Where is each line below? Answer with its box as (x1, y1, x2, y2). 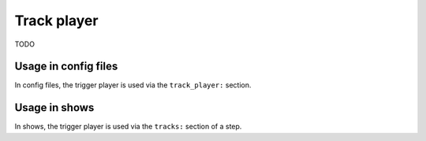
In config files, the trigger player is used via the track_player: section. (14, 80, 252, 90)
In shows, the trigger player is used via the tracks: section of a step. (14, 122, 242, 132)
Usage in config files (14, 60, 118, 73)
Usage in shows (14, 101, 95, 114)
